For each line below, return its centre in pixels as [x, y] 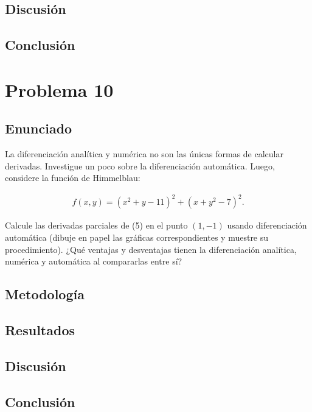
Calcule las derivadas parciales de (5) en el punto [96, 225]
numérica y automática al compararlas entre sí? [94, 261]
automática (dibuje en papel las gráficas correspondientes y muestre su [137, 237]
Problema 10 [59, 89]
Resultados [40, 330]
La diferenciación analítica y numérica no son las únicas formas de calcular [144, 154]
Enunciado [39, 128]
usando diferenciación [267, 225]
